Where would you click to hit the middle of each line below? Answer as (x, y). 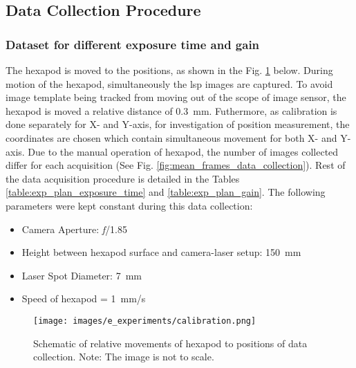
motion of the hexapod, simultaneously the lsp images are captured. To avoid (169, 83)
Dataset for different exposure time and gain (133, 44)
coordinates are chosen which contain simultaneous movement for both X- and (171, 137)
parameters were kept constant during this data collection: (129, 205)
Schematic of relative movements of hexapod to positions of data (170, 343)
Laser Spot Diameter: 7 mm (82, 275)
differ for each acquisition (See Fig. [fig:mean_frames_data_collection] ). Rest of (176, 165)
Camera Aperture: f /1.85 (75, 229)
